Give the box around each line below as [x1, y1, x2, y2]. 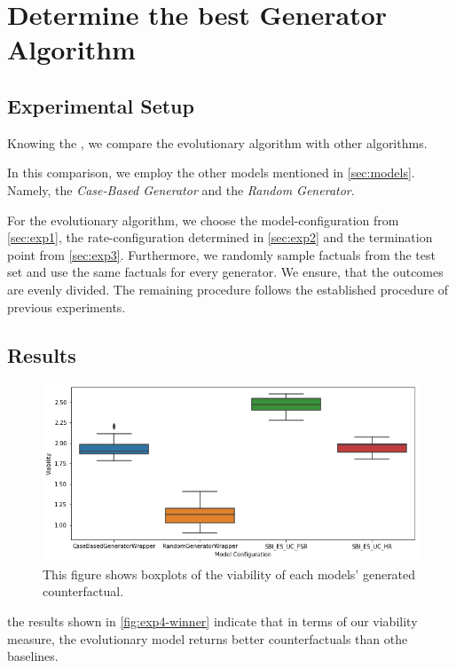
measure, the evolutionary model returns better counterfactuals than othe [7, 629, 408, 648]
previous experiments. [7, 297, 126, 316]
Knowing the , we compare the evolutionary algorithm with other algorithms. [7, 133, 428, 152]
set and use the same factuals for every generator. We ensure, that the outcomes [7, 263, 444, 281]
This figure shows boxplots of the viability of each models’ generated [43, 564, 416, 583]
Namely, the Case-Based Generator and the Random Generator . [7, 180, 355, 199]
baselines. [7, 647, 59, 665]
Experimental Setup [7, 91, 194, 119]
